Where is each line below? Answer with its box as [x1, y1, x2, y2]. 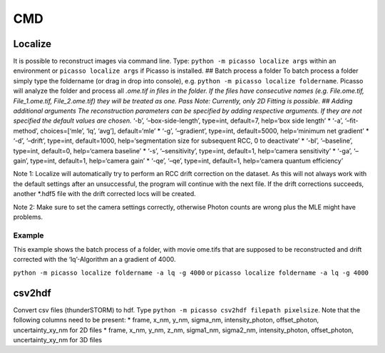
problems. [13, 213, 43, 221]
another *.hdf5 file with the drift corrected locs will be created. [13, 190, 196, 198]
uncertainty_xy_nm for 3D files [13, 335, 103, 344]
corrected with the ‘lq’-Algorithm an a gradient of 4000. [13, 255, 176, 264]
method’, [13, 126, 39, 135]
